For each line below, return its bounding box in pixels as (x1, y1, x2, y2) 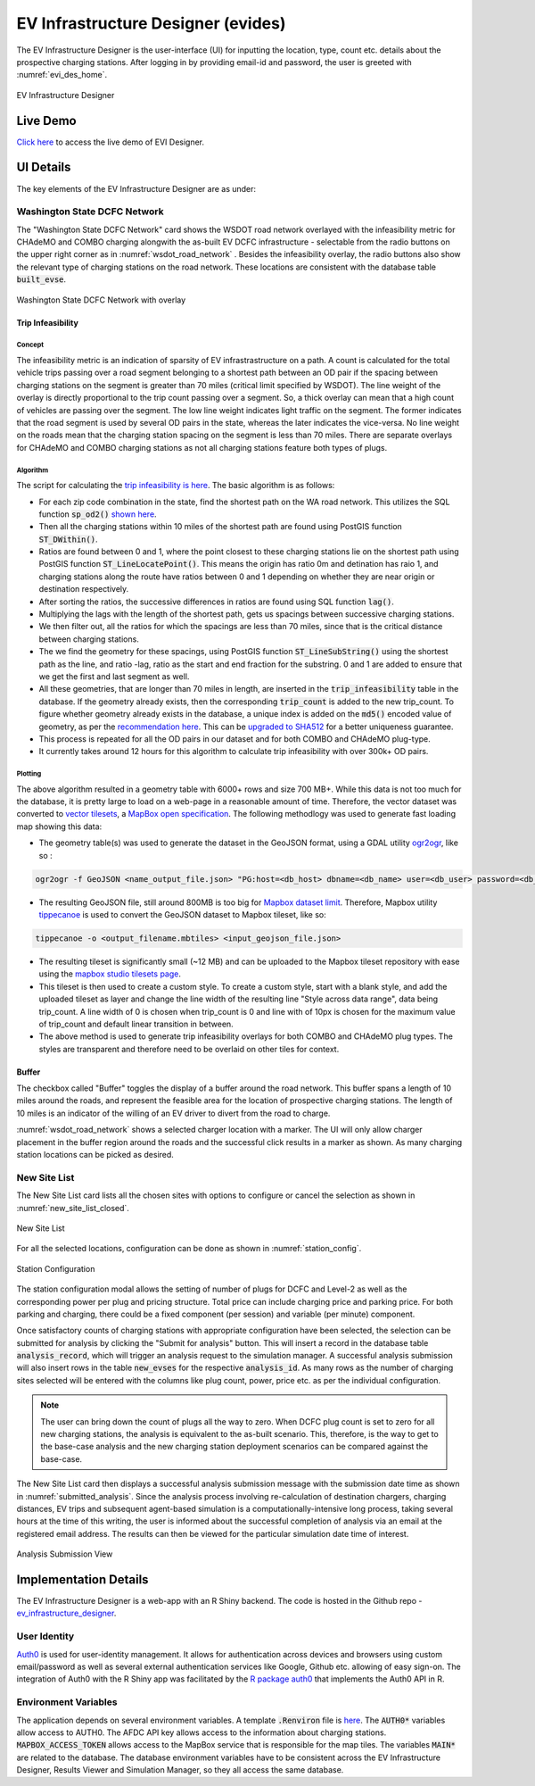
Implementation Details (16, 1572, 149, 1587)
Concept (16, 340, 45, 350)
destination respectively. (38, 584, 129, 594)
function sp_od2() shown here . (38, 509, 157, 519)
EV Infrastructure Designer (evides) (16, 13, 286, 33)
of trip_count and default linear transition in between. (38, 1018, 234, 1029)
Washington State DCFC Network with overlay (16, 295, 186, 305)
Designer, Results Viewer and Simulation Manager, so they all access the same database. (16, 1765, 344, 1775)
